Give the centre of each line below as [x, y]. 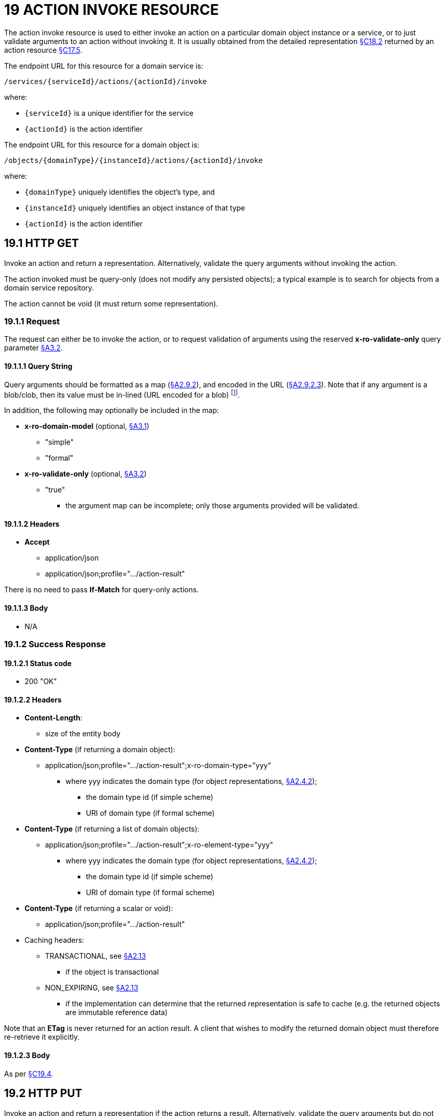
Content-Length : [53, 718]
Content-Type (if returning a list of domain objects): [112, 829]
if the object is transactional [112, 972]
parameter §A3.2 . [34, 348]
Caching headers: [54, 940]
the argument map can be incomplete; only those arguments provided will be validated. [213, 506]
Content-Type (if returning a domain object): [100, 750]
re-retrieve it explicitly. [42, 1037]
